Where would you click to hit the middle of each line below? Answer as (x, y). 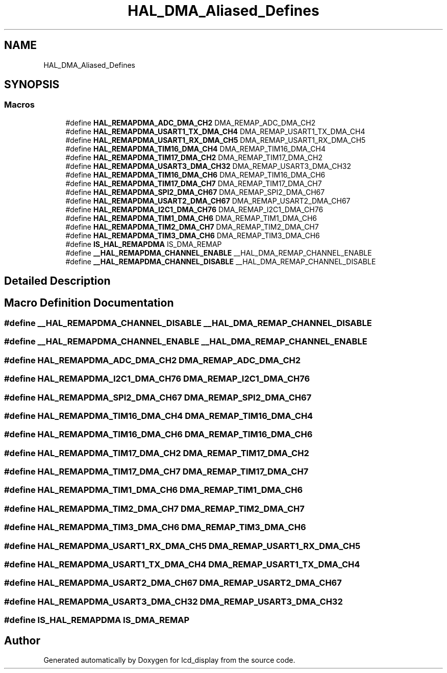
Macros (19, 105)
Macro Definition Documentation (89, 303)
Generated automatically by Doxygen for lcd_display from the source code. (169, 660)
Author (22, 640)
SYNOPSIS (32, 85)
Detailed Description (57, 281)
